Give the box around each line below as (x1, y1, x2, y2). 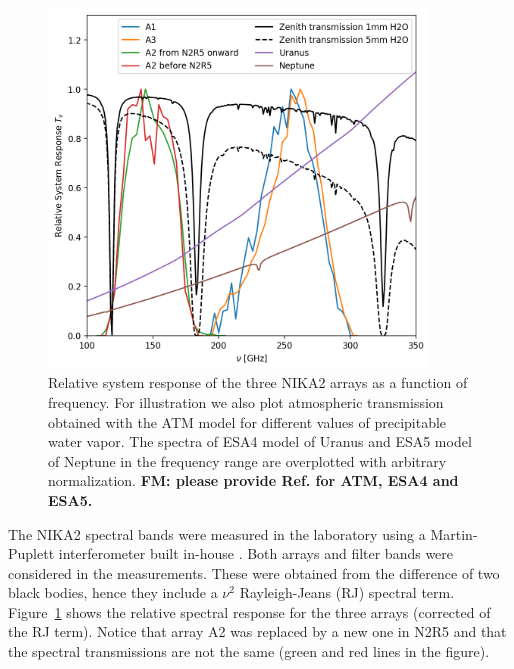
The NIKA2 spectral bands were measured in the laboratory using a (8, 523, 426, 544)
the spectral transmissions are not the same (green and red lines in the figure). (8, 641, 490, 662)
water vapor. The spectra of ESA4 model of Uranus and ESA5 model (48, 431, 472, 452)
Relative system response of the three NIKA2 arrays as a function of (48, 372, 468, 393)
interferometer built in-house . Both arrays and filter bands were (58, 543, 454, 564)
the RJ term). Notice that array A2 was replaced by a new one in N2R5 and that (8, 621, 507, 642)
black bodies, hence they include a (8, 582, 218, 603)
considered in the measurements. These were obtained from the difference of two (8, 562, 500, 583)
